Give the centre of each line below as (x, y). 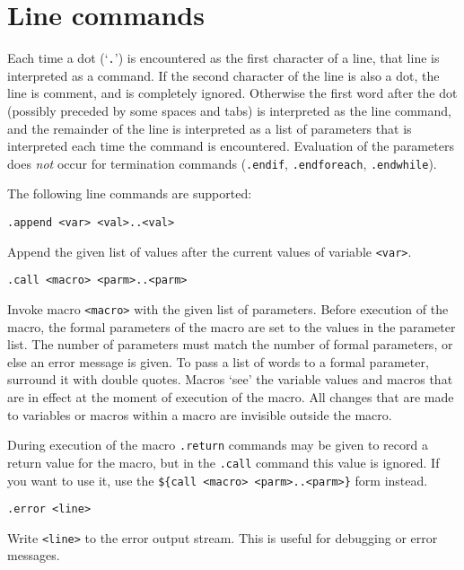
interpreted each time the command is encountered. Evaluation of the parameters (231, 146)
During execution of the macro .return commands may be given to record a (218, 445)
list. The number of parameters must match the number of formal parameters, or (230, 344)
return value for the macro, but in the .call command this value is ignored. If (223, 462)
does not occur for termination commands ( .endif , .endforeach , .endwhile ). (222, 163)
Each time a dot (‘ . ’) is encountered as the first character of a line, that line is (223, 58)
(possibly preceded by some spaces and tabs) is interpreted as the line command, (229, 110)
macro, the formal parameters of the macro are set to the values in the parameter (232, 326)
